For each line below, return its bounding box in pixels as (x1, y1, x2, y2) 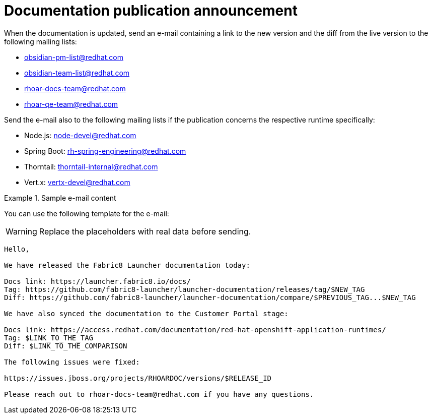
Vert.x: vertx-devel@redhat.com (24, 177, 130, 187)
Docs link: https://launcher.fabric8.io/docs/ (4, 277, 191, 285)
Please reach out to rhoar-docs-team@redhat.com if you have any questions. (4, 390, 314, 398)
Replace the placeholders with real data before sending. (39, 226, 251, 236)
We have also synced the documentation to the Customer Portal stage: (4, 309, 289, 318)
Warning (6, 226, 37, 236)
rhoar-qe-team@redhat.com (24, 99, 118, 108)
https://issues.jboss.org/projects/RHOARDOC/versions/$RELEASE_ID (4, 374, 272, 382)
